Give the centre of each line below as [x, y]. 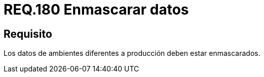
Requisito [28, 34]
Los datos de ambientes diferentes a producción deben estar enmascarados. [132, 53]
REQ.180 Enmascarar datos [96, 10]
